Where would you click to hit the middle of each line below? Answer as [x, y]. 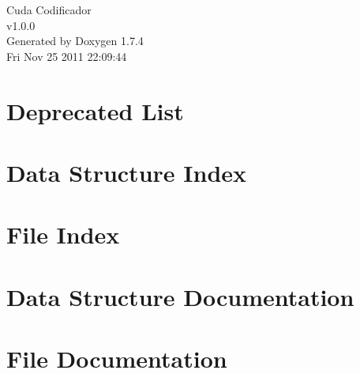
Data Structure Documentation [180, 296]
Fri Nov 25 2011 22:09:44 [67, 56]
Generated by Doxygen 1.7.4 [75, 41]
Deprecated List [95, 110]
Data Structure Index [127, 172]
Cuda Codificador [49, 9]
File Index [63, 234]
